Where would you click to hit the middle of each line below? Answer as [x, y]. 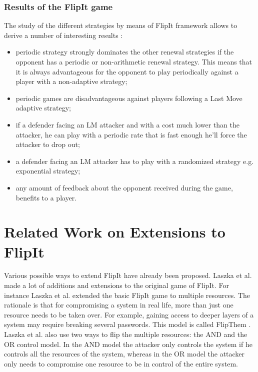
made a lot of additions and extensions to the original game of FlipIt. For [116, 285]
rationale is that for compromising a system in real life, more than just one [119, 305]
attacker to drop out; [48, 144]
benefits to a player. [46, 197]
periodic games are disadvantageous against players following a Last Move [129, 98]
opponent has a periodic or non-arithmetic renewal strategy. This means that [134, 61]
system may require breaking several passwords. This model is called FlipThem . [127, 324]
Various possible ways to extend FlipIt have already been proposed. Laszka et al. [128, 275]
